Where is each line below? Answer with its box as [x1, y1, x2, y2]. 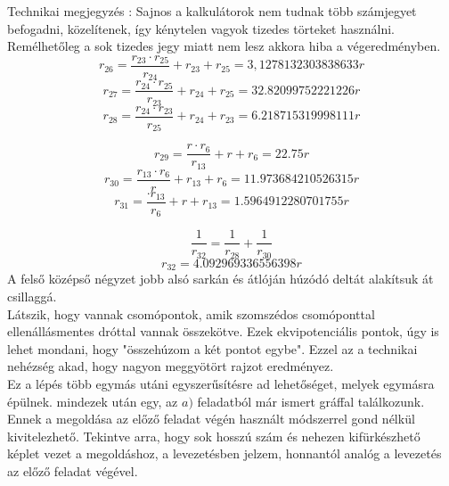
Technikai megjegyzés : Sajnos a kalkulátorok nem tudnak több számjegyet [7, 2, 417, 20]
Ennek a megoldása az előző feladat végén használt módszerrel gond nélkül [7, 409, 415, 428]
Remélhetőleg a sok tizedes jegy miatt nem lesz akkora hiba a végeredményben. [7, 37, 441, 55]
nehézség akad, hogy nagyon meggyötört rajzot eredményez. [7, 357, 334, 375]
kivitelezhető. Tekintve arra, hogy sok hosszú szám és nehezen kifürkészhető [7, 426, 420, 445]
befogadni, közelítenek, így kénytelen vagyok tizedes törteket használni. [7, 19, 395, 37]
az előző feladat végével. [7, 461, 138, 480]
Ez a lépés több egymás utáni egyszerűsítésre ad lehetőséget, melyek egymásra [7, 374, 435, 392]
